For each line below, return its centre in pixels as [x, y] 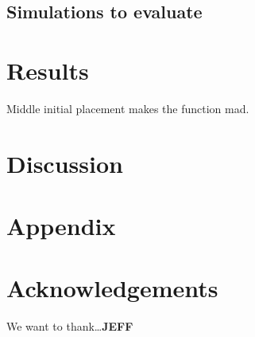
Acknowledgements [112, 288]
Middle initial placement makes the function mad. [128, 108]
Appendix [61, 226]
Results [48, 70]
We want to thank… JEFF [70, 326]
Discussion [65, 163]
